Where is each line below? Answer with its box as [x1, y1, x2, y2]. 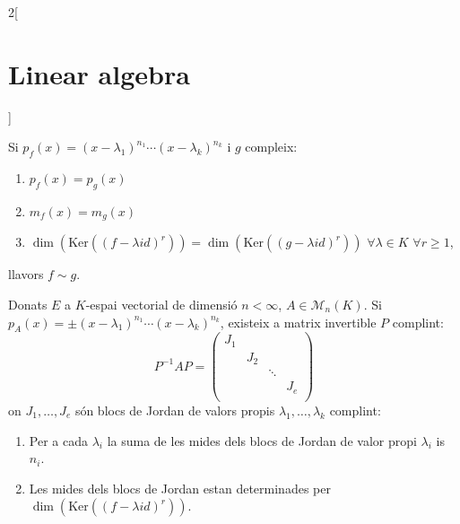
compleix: [245, 137, 298, 156]
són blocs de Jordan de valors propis [74, 400, 275, 419]
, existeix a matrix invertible [220, 312, 377, 331]
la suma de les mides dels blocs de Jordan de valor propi [107, 431, 417, 450]
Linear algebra [8, 55, 190, 92]
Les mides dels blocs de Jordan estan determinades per [29, 478, 331, 497]
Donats [8, 294, 48, 313]
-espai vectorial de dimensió [85, 294, 238, 313]
